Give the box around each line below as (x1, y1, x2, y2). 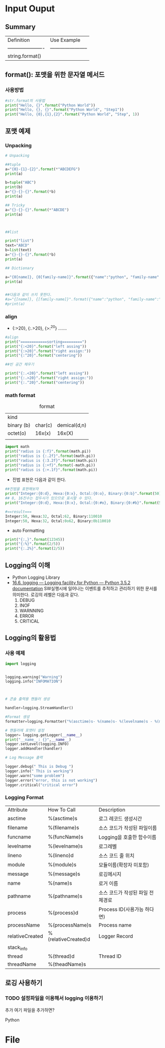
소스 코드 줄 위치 (98, 852, 135, 859)
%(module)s (48, 861, 77, 868)
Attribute (7, 806, 28, 813)
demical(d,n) (57, 422, 87, 429)
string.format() (7, 53, 42, 59)
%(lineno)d (48, 852, 74, 859)
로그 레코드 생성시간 (98, 815, 142, 822)
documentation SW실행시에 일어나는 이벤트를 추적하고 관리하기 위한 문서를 (12, 585, 158, 591)
